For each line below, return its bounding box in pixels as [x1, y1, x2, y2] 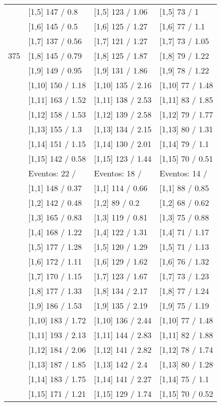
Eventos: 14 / [159, 167, 207, 179]
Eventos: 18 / [94, 167, 142, 179]
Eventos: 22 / [28, 167, 76, 179]
